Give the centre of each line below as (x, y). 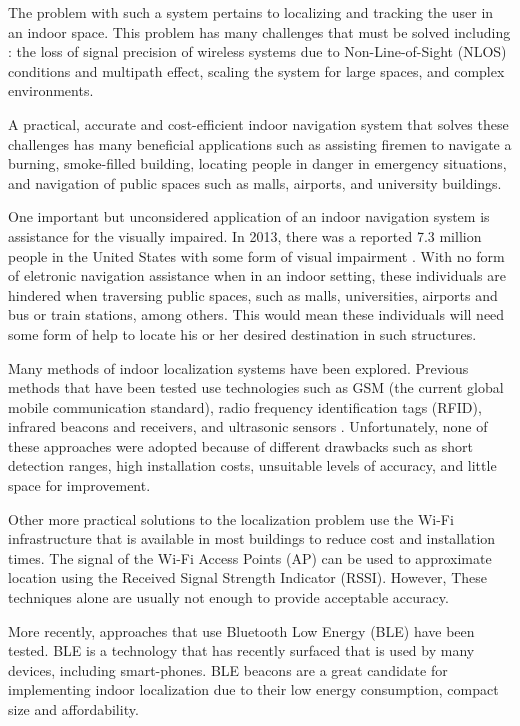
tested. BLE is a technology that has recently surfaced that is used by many (241, 650)
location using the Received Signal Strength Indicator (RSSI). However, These (247, 577)
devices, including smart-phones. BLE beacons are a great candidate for (228, 669)
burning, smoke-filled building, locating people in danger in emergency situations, (257, 163)
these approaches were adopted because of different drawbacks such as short (241, 445)
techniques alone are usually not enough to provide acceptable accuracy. (228, 597)
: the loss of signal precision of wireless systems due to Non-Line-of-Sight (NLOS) (257, 51)
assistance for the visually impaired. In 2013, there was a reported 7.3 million (245, 235)
